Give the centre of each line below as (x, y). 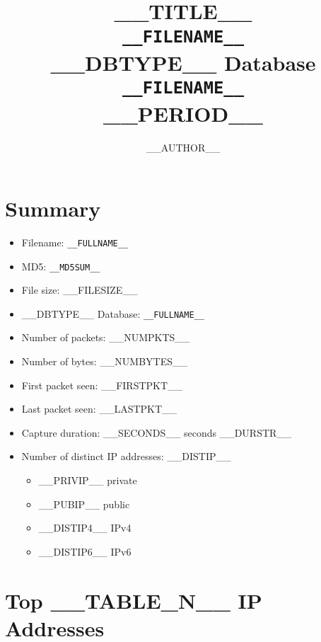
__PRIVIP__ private (88, 480)
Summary (53, 208)
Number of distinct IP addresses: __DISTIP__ (126, 456)
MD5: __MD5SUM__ (61, 266)
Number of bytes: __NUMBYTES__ (105, 361)
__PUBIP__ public (84, 504)
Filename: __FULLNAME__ (75, 242)
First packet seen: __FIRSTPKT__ (102, 385)
